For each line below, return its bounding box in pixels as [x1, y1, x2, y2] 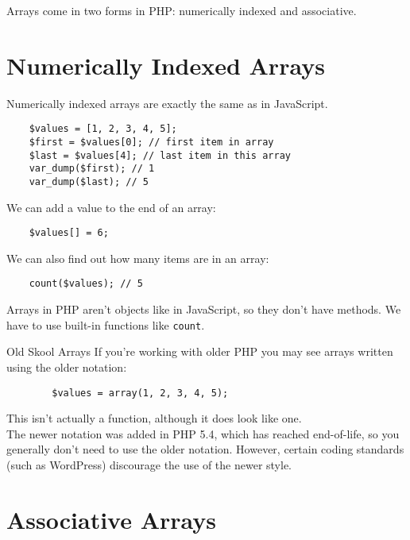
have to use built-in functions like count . [6, 316, 205, 333]
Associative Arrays [6, 503, 217, 535]
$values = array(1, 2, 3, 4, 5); [52, 387, 229, 399]
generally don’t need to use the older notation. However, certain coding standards [6, 441, 404, 457]
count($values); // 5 [29, 278, 143, 290]
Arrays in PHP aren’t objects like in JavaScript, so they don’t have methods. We [6, 301, 401, 318]
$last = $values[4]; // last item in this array [29, 149, 291, 161]
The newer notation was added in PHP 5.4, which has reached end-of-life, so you [6, 425, 400, 442]
